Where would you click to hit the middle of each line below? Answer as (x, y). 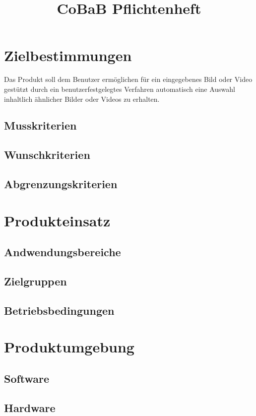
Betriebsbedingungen (59, 310)
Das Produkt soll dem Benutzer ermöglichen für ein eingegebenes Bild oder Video (128, 79)
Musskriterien (40, 125)
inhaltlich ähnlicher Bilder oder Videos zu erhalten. (82, 99)
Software (27, 378)
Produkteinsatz (57, 220)
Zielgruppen (35, 281)
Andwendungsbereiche (63, 252)
